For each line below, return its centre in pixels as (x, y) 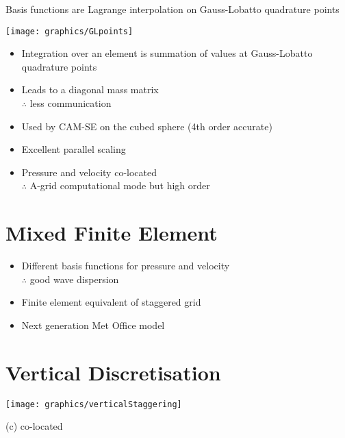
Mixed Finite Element (112, 233)
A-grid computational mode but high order (120, 185)
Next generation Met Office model (93, 325)
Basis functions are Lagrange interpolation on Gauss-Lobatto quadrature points (172, 9)
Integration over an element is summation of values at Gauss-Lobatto (167, 53)
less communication (71, 103)
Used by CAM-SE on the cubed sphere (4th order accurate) (147, 126)
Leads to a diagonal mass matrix (90, 89)
